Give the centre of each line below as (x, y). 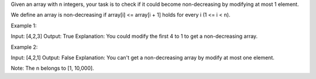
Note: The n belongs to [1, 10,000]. (52, 68)
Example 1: (24, 26)
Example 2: (24, 47)
